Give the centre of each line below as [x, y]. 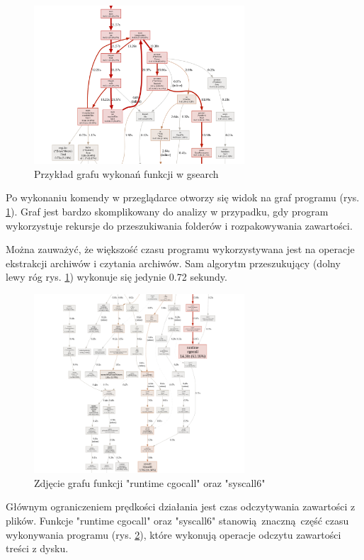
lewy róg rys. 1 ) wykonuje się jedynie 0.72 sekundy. [116, 277]
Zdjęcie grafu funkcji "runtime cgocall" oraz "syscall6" [150, 482]
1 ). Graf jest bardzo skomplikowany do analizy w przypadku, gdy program [167, 211]
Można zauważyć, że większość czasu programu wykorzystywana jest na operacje [180, 249]
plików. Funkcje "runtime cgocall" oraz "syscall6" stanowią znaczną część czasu [177, 521]
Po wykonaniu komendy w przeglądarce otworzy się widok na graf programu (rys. [183, 197]
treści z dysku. [37, 548]
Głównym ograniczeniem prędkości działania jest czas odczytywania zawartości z [181, 506]
